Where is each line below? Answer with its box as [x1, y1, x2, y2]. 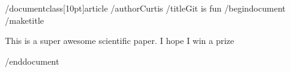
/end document [5, 54, 59, 67]
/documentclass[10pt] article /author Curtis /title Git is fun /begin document [5, 2, 286, 14]
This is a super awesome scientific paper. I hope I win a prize [5, 34, 234, 47]
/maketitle [5, 13, 44, 26]
